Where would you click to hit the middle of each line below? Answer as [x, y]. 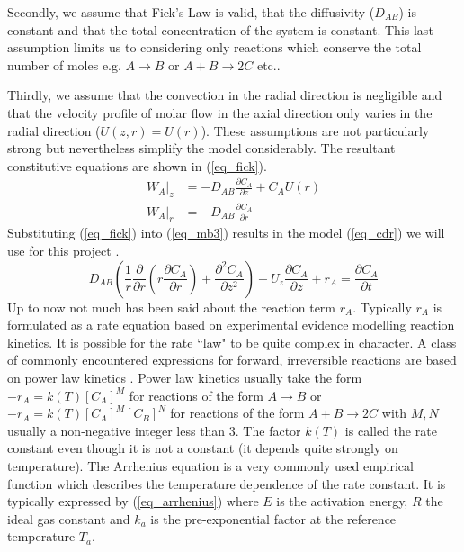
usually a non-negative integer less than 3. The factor [154, 430]
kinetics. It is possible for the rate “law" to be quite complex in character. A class [232, 342]
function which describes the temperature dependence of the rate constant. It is [227, 483]
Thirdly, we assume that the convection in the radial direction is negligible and [225, 95]
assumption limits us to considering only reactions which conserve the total [214, 47]
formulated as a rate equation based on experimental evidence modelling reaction [231, 325]
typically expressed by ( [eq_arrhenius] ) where [133, 501]
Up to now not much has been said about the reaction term [171, 307]
